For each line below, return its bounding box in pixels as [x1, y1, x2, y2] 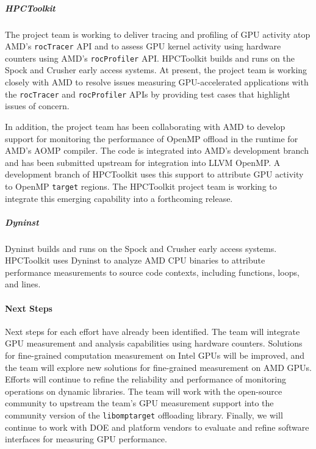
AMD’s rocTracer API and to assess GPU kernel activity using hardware [5, 40, 281, 52]
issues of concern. [5, 99, 70, 112]
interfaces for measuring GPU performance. [5, 433, 167, 445]
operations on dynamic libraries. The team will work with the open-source [5, 384, 282, 397]
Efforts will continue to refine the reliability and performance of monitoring [5, 373, 286, 386]
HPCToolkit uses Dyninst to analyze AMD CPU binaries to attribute [5, 254, 265, 267]
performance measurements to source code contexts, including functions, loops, [5, 265, 300, 278]
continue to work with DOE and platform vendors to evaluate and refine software [5, 420, 309, 433]
